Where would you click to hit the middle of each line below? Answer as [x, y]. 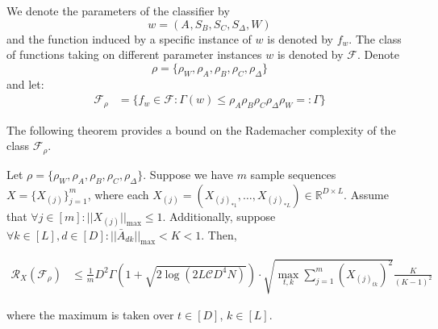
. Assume [366, 194]
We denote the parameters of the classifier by [118, 10]
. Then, [219, 234]
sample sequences [293, 174]
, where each [118, 194]
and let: [25, 83]
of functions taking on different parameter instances [134, 54]
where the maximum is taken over [90, 315]
